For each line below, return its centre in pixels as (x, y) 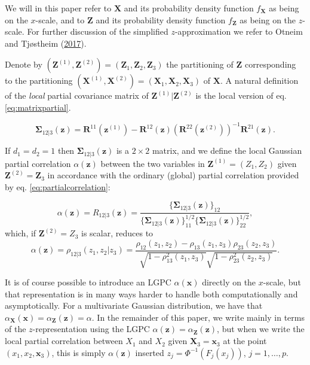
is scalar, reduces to (117, 233)
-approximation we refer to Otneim (239, 31)
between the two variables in (153, 163)
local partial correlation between (64, 341)
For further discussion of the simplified (98, 31)
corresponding (270, 64)
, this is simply (79, 352)
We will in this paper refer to (58, 8)
